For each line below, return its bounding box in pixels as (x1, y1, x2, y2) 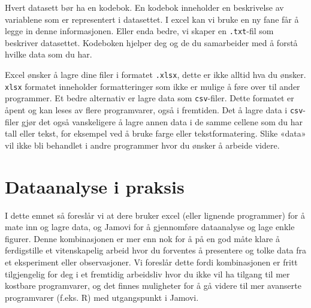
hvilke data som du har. (5, 48, 92, 61)
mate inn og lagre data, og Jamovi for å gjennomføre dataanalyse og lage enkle (5, 221, 295, 233)
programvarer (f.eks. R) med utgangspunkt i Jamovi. (5, 291, 199, 303)
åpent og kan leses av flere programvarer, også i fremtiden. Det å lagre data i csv (5, 104, 303, 116)
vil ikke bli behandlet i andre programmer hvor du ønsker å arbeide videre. (5, 138, 280, 151)
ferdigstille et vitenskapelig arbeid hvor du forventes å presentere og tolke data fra (5, 244, 307, 256)
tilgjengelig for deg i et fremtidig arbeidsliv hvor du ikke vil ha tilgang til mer (5, 267, 290, 280)
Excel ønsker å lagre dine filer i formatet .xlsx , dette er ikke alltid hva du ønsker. (5, 68, 306, 81)
